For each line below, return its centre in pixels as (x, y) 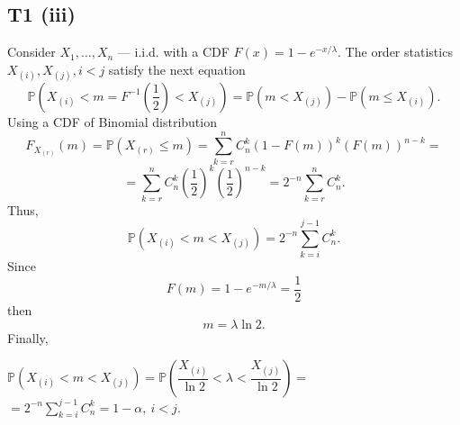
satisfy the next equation (177, 69)
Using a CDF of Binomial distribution (112, 121)
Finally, (28, 337)
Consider (32, 52)
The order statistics (399, 52)
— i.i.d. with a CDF (173, 52)
